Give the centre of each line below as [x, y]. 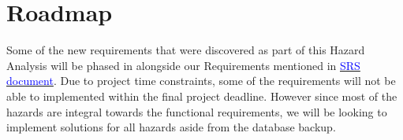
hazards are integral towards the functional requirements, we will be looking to [197, 111]
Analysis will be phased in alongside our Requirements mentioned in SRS [183, 65]
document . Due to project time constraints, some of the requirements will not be [201, 81]
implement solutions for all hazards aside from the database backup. [171, 127]
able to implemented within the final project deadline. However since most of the [202, 96]
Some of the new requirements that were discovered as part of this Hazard [186, 50]
